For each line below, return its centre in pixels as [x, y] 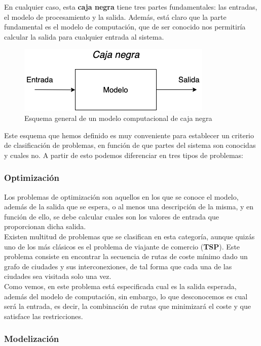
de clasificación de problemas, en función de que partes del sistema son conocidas [130, 145]
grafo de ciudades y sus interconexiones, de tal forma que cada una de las [118, 266]
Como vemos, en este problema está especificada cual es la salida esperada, [120, 286]
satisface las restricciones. [44, 316]
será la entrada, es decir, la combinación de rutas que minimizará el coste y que [127, 306]
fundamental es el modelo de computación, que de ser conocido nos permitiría [125, 27]
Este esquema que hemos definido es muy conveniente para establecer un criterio [129, 135]
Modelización [32, 339]
